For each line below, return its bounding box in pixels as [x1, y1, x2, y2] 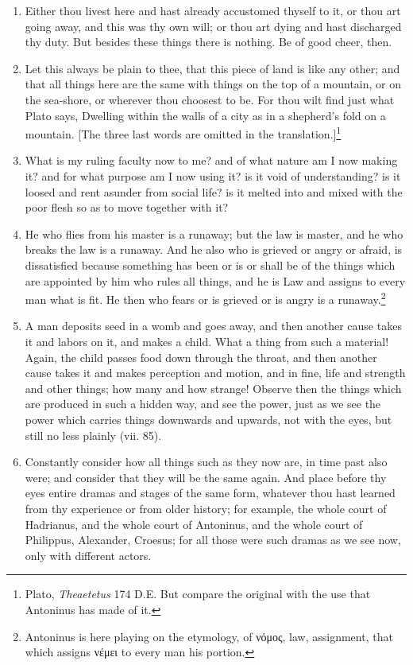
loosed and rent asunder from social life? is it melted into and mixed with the [25, 183, 403, 200]
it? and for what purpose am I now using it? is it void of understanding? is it [25, 168, 401, 184]
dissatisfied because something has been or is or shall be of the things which [25, 256, 396, 273]
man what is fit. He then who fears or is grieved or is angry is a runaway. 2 [25, 289, 386, 307]
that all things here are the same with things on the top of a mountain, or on [25, 76, 402, 92]
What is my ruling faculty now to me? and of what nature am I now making [25, 152, 398, 169]
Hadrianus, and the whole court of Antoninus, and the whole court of [25, 515, 363, 532]
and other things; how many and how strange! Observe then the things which [25, 379, 402, 396]
